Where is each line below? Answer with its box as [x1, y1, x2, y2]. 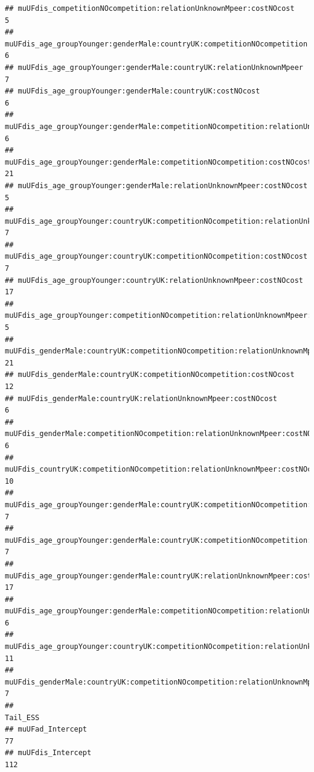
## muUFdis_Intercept [5, 748, 92, 758]
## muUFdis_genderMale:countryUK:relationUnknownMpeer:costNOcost [5, 394, 278, 403]
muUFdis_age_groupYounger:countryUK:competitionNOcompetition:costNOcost [5, 252, 308, 261]
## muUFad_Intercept [5, 725, 88, 734]
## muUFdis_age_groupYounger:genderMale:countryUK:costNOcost [5, 87, 260, 96]
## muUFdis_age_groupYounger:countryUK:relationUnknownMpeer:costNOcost [5, 276, 303, 285]
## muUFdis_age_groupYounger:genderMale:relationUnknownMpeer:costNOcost [5, 181, 308, 190]
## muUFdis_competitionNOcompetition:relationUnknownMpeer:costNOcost [5, 4, 295, 13]
